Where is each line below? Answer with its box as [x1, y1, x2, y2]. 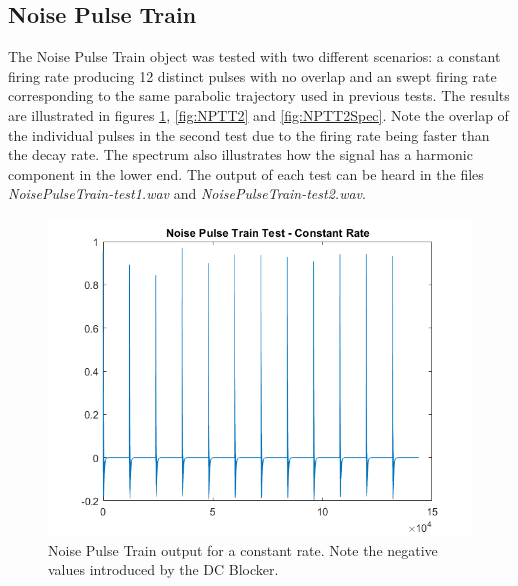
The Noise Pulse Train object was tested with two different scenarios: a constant [8, 46, 501, 67]
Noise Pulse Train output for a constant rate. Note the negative [48, 539, 438, 560]
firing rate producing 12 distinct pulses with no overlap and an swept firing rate [8, 65, 497, 86]
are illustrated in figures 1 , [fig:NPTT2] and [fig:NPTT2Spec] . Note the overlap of [8, 104, 509, 125]
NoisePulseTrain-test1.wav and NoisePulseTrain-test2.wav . [8, 183, 366, 204]
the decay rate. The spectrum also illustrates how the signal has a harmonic [8, 144, 473, 165]
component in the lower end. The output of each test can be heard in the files [8, 163, 484, 184]
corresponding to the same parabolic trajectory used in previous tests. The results [8, 85, 510, 106]
